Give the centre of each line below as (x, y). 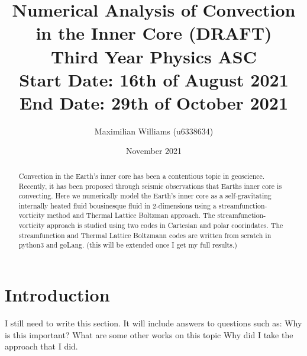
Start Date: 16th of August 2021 (154, 79)
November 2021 (154, 151)
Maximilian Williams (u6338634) (154, 131)
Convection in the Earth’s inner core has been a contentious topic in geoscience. (142, 176)
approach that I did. (41, 346)
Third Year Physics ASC (154, 56)
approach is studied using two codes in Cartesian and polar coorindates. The (165, 225)
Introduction (57, 295)
